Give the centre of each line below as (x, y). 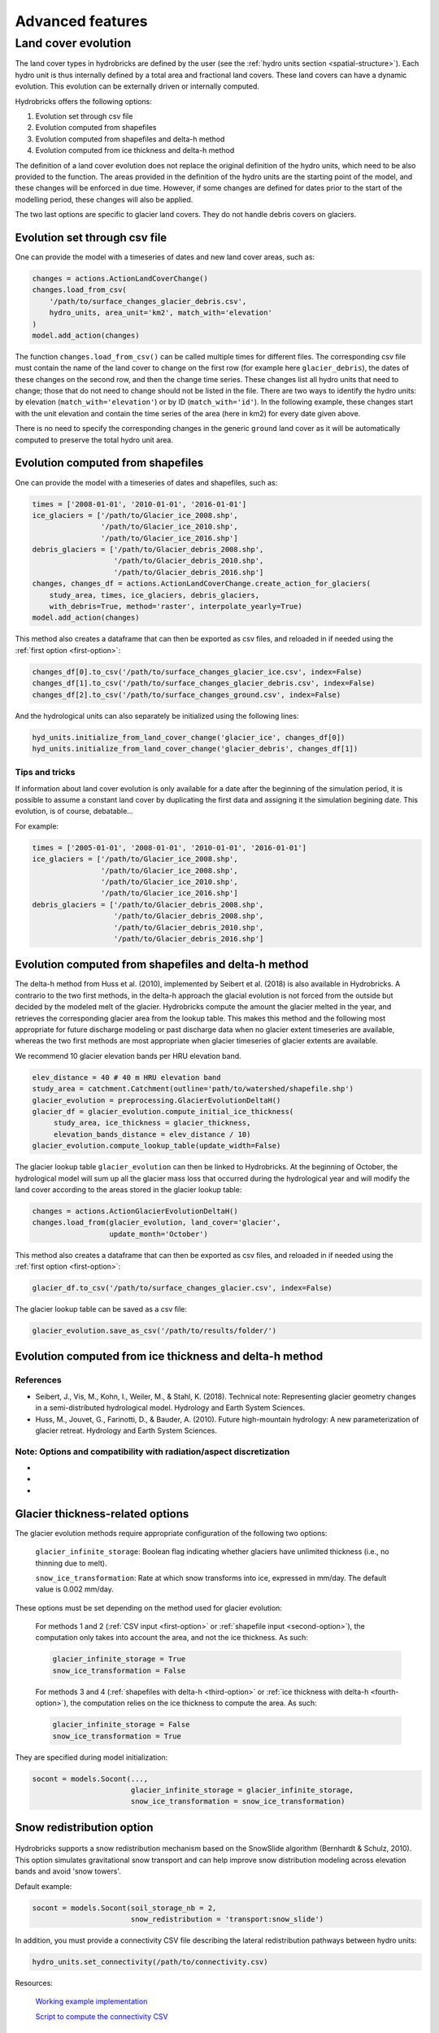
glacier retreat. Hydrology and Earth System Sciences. (126, 1430)
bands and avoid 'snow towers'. (68, 1871)
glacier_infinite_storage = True (119, 1659)
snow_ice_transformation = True (117, 1736)
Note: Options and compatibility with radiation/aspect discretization (152, 1452)
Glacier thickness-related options (102, 1514)
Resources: (34, 1983)
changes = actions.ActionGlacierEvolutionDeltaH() (135, 1211)
